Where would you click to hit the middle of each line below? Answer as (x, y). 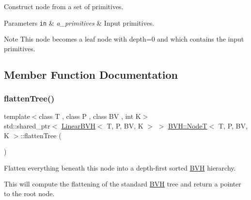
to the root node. (29, 193)
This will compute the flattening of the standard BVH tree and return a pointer (123, 184)
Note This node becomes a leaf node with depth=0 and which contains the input (124, 39)
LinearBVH (78, 126)
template (17, 116)
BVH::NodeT (188, 126)
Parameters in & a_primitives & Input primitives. (79, 22)
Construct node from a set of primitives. (64, 6)
